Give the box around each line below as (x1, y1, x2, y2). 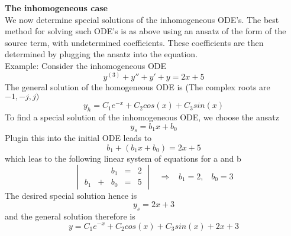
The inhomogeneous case (5, 2, 108, 14)
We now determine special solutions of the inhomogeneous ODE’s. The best (5, 13, 279, 25)
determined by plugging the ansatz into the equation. (5, 48, 198, 60)
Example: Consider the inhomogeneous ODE (5, 59, 167, 71)
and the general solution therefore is (5, 209, 135, 222)
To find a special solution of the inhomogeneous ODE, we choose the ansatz (5, 110, 279, 123)
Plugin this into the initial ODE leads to (5, 132, 152, 144)
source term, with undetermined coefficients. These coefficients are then (5, 36, 264, 48)
